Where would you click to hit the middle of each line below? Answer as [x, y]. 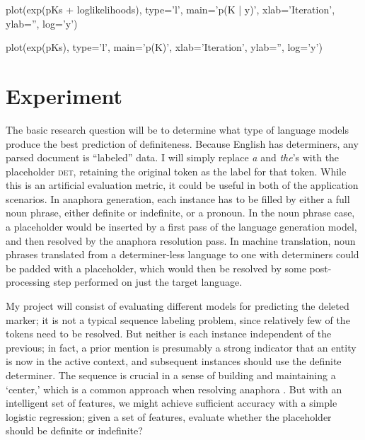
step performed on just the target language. [148, 282]
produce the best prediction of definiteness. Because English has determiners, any [182, 143]
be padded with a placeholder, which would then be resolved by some [156, 268]
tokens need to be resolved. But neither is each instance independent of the [169, 334]
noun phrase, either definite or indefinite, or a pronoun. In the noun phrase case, [180, 213]
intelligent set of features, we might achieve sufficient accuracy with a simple [172, 403]
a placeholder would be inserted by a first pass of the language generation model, [181, 227]
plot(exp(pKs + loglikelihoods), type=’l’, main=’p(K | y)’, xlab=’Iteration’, [170, 9]
